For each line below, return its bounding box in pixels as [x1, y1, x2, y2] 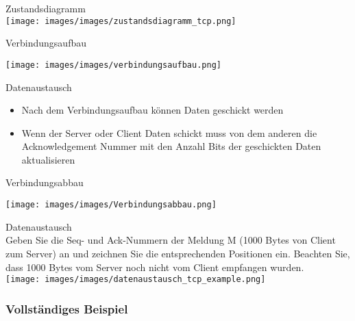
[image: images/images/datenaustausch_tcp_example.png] [5, 274, 266, 285]
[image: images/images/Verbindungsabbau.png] [5, 200, 217, 210]
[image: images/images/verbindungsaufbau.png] [5, 60, 221, 70]
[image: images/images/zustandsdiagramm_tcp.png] [5, 16, 236, 26]
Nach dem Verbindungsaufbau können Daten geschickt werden [21, 103, 284, 117]
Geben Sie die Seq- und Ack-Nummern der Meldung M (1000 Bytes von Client [5, 233, 336, 247]
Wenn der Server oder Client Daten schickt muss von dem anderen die [21, 125, 317, 140]
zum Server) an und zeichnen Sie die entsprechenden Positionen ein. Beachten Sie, [5, 246, 350, 260]
